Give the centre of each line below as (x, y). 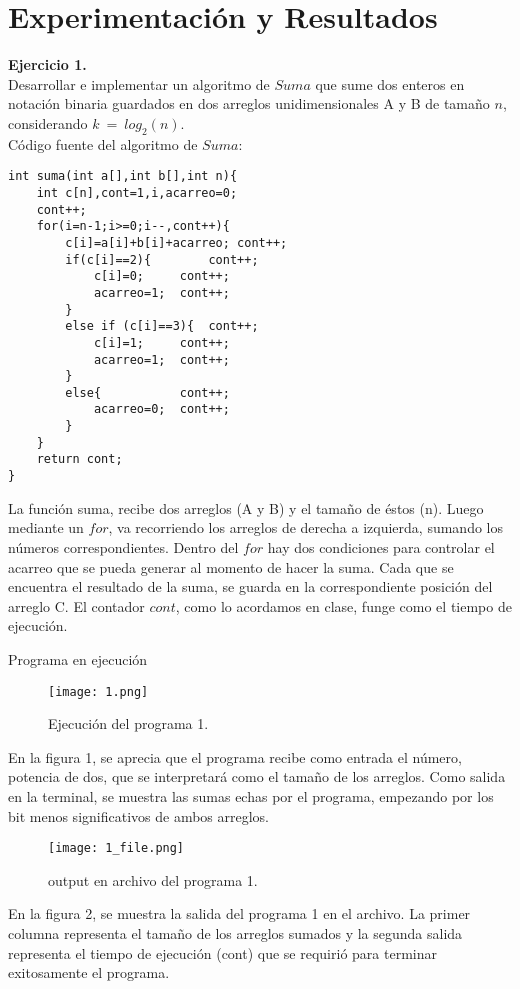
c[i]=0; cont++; (161, 276)
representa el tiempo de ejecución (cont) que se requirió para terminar (222, 952)
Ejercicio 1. (47, 64)
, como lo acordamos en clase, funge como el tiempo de (343, 605)
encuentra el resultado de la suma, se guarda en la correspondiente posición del (250, 586)
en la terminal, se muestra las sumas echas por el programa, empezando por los (251, 795)
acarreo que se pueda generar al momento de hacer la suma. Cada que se (231, 566)
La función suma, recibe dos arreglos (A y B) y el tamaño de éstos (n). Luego (246, 507)
